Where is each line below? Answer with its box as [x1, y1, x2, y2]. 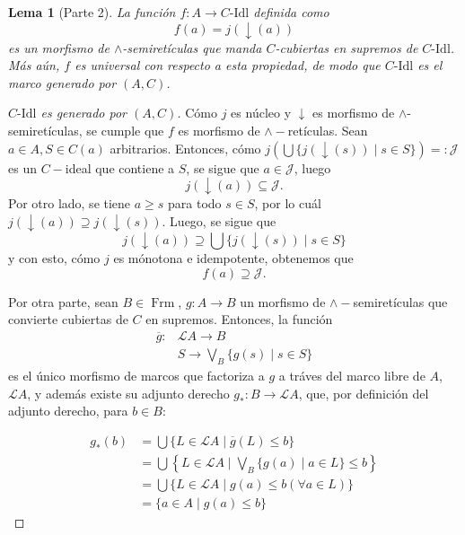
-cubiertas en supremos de [275, 38, 418, 57]
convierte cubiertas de [8, 310, 128, 329]
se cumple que [86, 120, 164, 139]
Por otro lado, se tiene [8, 194, 131, 213]
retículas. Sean [287, 120, 368, 139]
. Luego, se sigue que [162, 211, 276, 230]
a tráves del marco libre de [278, 366, 426, 385]
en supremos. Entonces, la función [145, 310, 333, 329]
